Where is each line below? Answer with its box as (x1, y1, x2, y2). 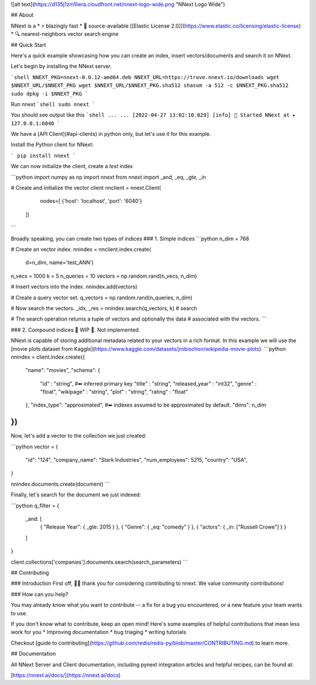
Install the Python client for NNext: (11, 141, 94, 148)
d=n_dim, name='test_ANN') (25, 259, 94, 266)
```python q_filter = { (11, 502, 60, 509)
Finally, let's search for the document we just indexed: (11, 491, 142, 498)
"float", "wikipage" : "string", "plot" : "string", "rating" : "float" (40, 388, 188, 396)
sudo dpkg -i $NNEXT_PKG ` (11, 90, 88, 97)
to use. (11, 609, 28, 616)
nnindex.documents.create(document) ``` (11, 480, 110, 488)
